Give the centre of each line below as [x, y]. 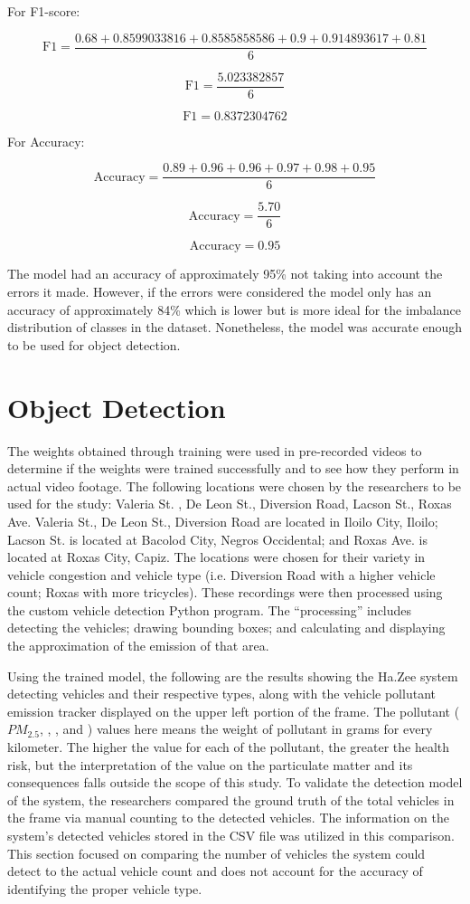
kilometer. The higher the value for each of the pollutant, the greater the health [229, 747]
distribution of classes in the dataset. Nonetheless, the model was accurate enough [235, 327]
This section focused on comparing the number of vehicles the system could [216, 853]
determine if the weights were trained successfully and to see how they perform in [233, 468]
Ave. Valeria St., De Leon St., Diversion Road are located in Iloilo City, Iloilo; [223, 521]
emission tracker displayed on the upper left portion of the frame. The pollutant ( [234, 711]
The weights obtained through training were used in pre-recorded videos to [215, 450]
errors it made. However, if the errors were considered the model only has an [220, 292]
